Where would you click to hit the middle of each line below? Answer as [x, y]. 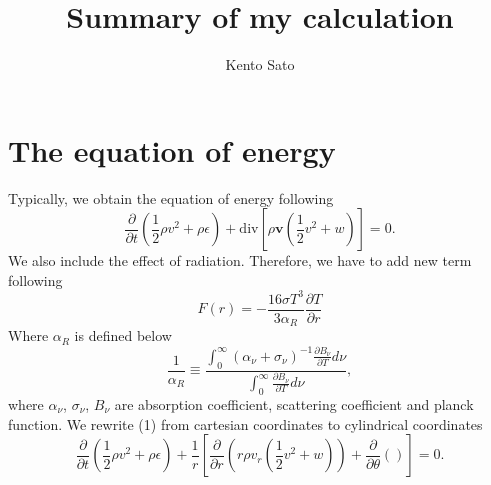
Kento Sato [260, 64]
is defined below [123, 335]
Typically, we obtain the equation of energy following [171, 197]
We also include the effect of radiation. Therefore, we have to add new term [240, 260]
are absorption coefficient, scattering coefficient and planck [294, 403]
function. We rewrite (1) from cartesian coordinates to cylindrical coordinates [245, 423]
